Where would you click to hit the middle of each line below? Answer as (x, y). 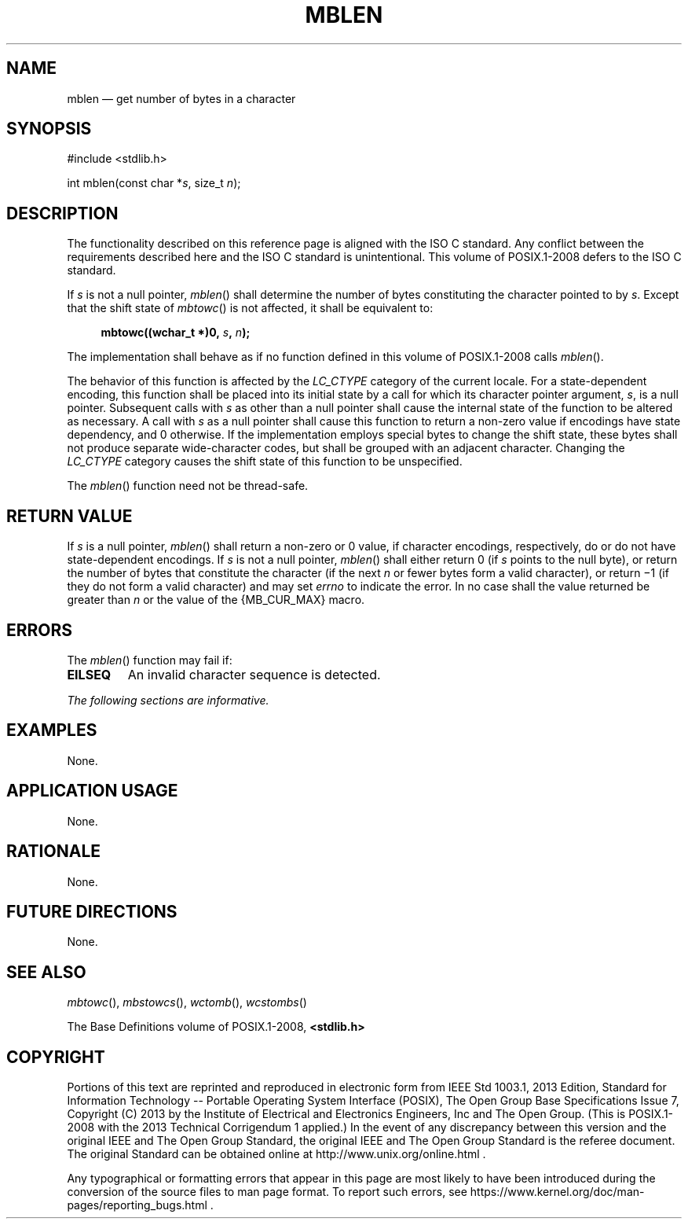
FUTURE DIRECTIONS (92, 911)
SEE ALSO (46, 972)
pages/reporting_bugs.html (137, 1205)
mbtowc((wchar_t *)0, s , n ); (176, 333)
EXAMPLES (52, 730)
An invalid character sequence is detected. (254, 674)
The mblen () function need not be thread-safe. (188, 486)
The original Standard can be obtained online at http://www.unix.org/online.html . (276, 1154)
